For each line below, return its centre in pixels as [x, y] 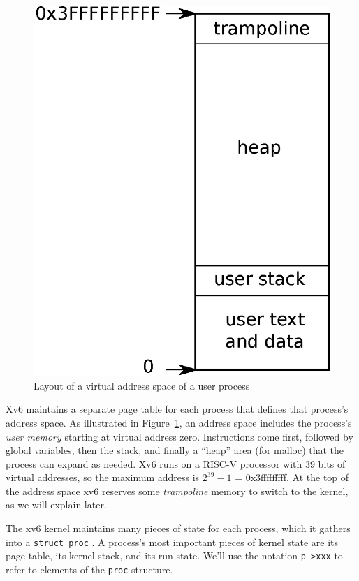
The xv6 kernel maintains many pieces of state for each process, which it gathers [178, 528]
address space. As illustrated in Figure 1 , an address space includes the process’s [179, 422]
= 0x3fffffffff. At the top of [292, 477]
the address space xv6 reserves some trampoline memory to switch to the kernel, [177, 491]
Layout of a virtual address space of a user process [142, 385]
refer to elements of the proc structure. [89, 569]
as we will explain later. [56, 505]
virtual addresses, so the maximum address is [103, 477]
